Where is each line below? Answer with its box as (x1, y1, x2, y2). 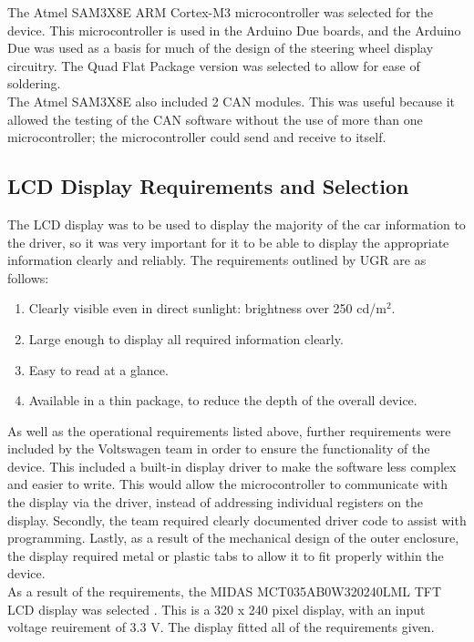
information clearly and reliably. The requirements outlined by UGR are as (7, 250, 427, 270)
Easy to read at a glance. (28, 360, 169, 379)
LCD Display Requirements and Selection (7, 172, 409, 200)
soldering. (7, 74, 61, 93)
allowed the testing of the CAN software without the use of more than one (7, 109, 423, 128)
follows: (7, 268, 49, 287)
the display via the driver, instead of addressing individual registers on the (7, 493, 424, 512)
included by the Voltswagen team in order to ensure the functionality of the (7, 439, 430, 458)
